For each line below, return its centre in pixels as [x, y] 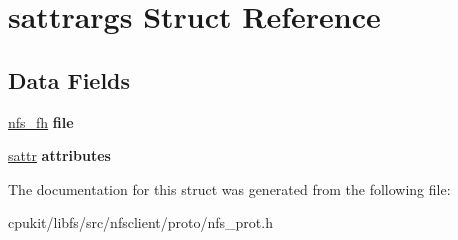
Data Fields [69, 79]
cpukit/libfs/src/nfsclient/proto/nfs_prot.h [140, 222]
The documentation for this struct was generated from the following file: [229, 188]
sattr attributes [59, 155]
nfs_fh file [41, 121]
